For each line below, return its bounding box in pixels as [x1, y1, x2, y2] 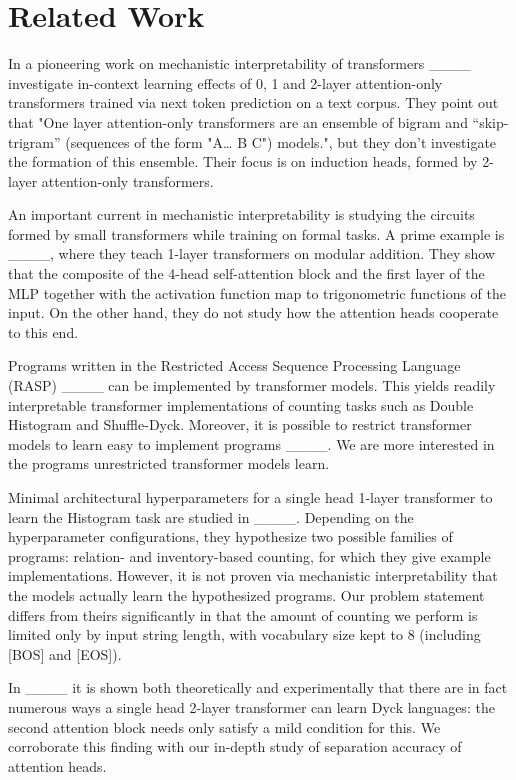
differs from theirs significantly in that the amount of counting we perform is [8, 604, 478, 625]
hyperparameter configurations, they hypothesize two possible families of [8, 526, 453, 547]
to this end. [8, 321, 79, 342]
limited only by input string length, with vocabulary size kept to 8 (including [8, 624, 481, 645]
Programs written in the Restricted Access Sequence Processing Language [8, 355, 461, 376]
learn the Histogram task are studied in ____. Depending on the [8, 506, 414, 527]
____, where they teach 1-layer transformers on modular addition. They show [8, 243, 495, 264]
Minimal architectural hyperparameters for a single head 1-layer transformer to [8, 487, 493, 507]
